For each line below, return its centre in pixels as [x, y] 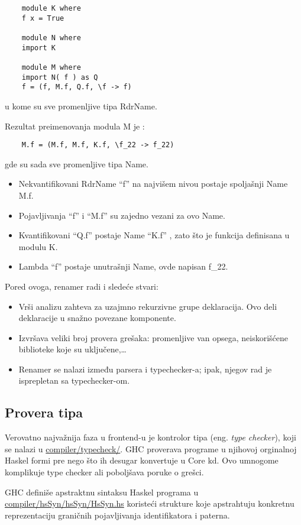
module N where [51, 38]
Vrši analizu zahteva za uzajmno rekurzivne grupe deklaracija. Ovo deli [148, 306]
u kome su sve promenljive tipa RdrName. [81, 106]
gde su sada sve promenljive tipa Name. [77, 163]
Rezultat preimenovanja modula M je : [75, 126]
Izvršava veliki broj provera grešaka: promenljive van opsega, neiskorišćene [153, 337]
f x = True [43, 18]
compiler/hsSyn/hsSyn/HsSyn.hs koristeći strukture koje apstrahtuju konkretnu [150, 503]
